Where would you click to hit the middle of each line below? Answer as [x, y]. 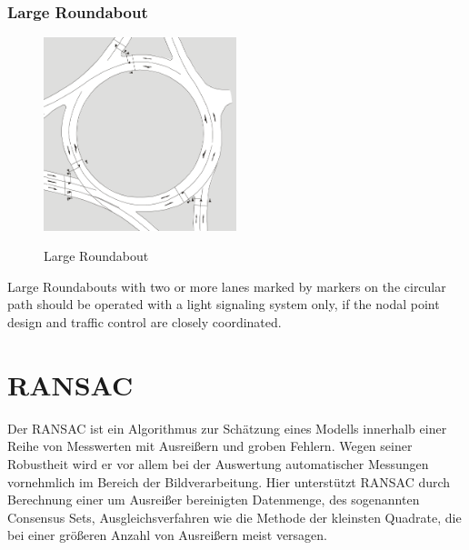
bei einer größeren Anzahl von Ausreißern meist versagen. [168, 535]
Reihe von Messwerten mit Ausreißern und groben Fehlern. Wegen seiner [210, 446]
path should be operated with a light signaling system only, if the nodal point [224, 304]
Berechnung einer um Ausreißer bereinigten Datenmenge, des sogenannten [214, 500]
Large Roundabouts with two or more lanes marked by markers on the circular [227, 286]
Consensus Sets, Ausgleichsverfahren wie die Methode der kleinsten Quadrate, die [234, 517]
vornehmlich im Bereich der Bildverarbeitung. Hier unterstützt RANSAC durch [229, 481]
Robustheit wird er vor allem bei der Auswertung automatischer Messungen [218, 463]
